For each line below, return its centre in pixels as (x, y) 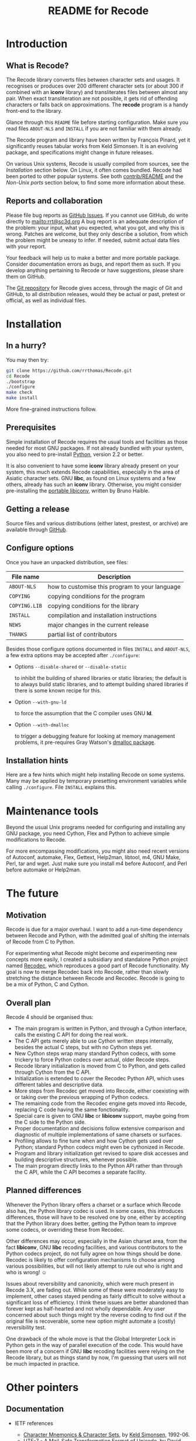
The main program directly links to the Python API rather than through (99, 1166)
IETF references (34, 1423)
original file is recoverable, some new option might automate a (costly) (91, 1321)
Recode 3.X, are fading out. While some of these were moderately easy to (95, 1290)
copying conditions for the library (93, 605)
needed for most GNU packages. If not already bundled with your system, (95, 448)
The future (32, 894)
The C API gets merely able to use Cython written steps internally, (94, 1041)
